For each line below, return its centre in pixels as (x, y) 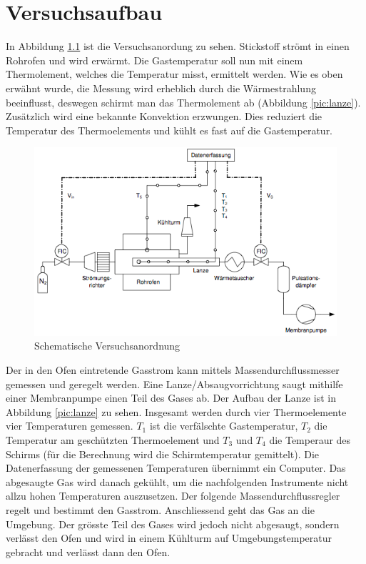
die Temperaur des (310, 440)
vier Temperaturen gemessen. (70, 426)
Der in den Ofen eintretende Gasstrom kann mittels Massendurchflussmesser (173, 370)
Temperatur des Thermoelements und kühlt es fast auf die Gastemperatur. (169, 130)
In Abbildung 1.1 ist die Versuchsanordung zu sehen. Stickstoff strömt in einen (178, 46)
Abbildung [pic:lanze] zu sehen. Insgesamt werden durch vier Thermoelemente (176, 411)
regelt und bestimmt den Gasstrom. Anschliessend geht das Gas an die (160, 509)
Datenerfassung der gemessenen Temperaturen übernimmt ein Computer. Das (176, 468)
